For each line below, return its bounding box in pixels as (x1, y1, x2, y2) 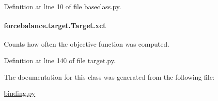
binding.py (4, 88, 35, 98)
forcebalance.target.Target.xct (4, 20, 106, 31)
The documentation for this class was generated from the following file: (4, 71, 215, 82)
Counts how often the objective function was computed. (4, 39, 170, 49)
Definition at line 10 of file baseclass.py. (4, 1, 121, 11)
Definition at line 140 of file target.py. (4, 55, 116, 65)
